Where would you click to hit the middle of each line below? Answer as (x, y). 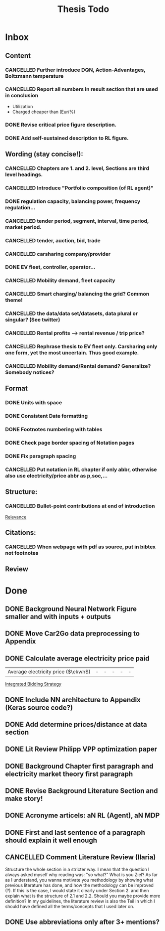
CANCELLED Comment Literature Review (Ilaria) (81, 857)
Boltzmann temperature (34, 76)
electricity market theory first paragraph (69, 774)
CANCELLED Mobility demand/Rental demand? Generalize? (78, 366)
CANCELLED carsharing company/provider (58, 254)
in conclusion (22, 96)
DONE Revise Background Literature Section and (82, 791)
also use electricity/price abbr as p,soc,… (56, 475)
